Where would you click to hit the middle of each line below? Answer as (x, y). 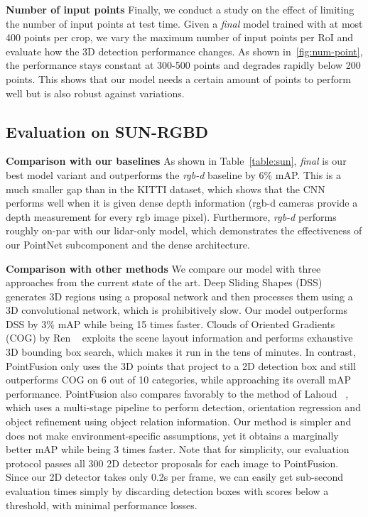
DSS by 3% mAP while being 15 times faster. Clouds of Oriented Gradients (171, 323)
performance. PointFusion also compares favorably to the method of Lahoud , (177, 393)
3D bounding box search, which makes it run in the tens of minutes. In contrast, (181, 352)
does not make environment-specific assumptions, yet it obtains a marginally (172, 435)
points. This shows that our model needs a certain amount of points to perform (178, 78)
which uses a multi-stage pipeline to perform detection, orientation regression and (183, 407)
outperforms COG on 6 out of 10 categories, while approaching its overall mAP (179, 380)
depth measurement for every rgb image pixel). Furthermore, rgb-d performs (171, 216)
